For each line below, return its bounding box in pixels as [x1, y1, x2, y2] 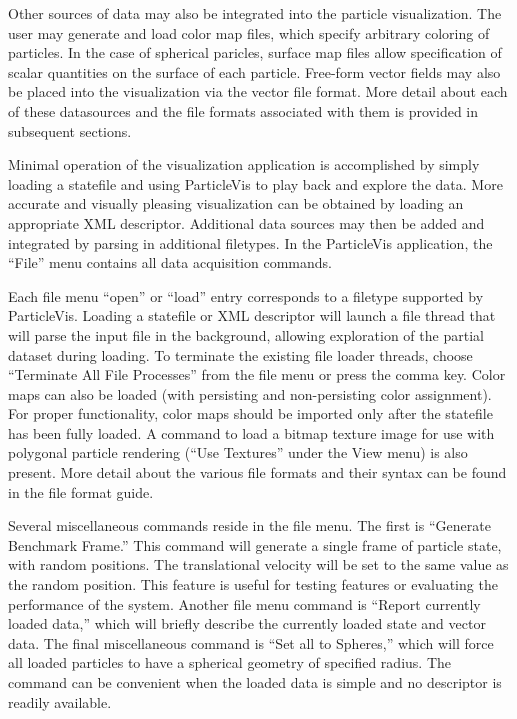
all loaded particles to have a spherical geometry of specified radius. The [8, 652, 452, 673]
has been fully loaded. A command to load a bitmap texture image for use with [8, 422, 495, 443]
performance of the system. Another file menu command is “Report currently [8, 593, 481, 614]
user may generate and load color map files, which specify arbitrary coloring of [8, 22, 490, 43]
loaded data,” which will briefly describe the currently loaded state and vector [8, 613, 486, 634]
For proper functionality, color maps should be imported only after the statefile [8, 403, 493, 424]
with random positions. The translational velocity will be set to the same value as [8, 554, 509, 575]
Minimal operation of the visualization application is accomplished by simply [8, 154, 480, 175]
